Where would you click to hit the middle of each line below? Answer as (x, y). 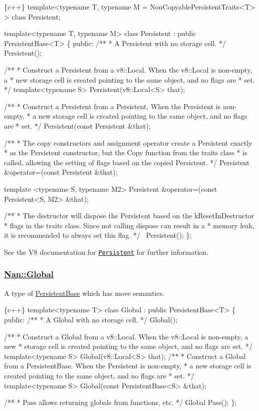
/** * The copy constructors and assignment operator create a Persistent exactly (128, 142)
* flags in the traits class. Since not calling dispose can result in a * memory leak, (129, 225)
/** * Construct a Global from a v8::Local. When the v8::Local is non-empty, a (126, 336)
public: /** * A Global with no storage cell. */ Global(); (91, 319)
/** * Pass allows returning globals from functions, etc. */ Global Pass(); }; (120, 402)
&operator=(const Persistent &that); (61, 172)
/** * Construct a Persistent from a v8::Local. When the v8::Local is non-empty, (128, 69)
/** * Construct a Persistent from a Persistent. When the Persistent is (112, 106)
